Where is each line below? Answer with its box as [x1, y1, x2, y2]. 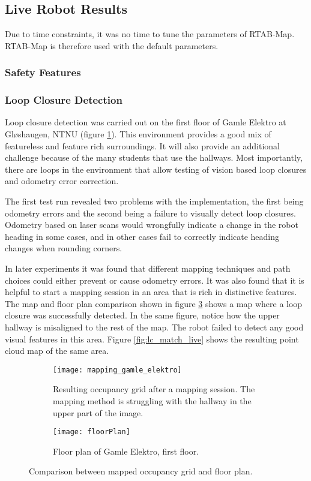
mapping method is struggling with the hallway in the [53, 394, 252, 407]
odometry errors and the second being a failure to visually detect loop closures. [5, 206, 296, 219]
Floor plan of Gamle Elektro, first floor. [53, 444, 199, 457]
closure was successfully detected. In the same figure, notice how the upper [5, 309, 280, 321]
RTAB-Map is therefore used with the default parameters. [5, 39, 219, 52]
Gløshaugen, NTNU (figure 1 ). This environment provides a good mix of [5, 128, 271, 140]
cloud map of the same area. [5, 344, 109, 357]
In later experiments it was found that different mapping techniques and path [5, 261, 291, 274]
